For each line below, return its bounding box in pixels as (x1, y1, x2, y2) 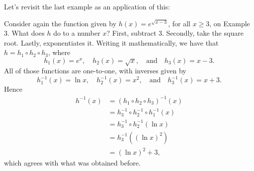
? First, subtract (106, 28, 157, 38)
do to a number (53, 28, 100, 38)
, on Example (209, 18, 250, 28)
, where (48, 47, 71, 57)
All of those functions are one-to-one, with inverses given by (4, 65, 186, 76)
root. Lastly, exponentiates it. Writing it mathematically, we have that (4, 37, 219, 48)
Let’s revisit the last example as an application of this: (4, 1, 170, 11)
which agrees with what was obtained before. (4, 158, 141, 168)
